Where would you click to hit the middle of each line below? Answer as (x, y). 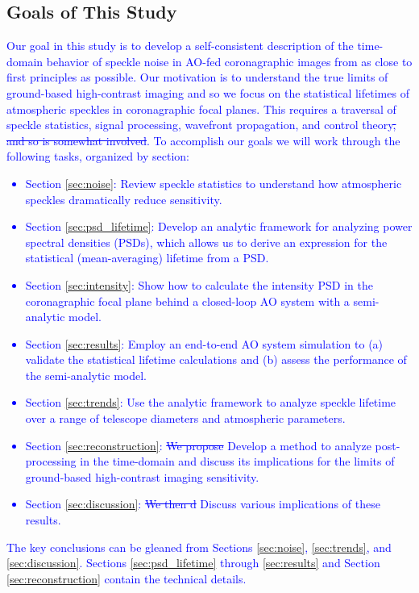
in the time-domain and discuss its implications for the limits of (237, 461)
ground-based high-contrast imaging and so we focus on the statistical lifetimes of (208, 92)
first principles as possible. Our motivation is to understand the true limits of (197, 77)
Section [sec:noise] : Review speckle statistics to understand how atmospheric (214, 183)
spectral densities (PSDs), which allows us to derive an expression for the (206, 242)
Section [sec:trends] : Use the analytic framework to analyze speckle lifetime (211, 402)
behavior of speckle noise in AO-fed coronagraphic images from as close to (229, 61)
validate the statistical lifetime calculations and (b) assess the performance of (216, 359)
